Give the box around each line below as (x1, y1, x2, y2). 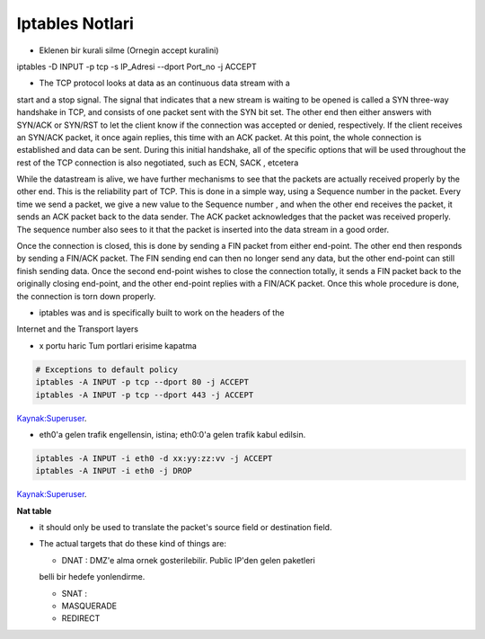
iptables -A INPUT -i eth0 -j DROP (35, 466, 192, 476)
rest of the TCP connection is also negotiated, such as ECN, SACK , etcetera (16, 157, 299, 168)
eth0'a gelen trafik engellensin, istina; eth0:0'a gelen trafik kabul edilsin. (39, 429, 306, 439)
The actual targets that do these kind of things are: (39, 538, 226, 549)
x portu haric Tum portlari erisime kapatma (39, 340, 198, 351)
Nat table (16, 505, 52, 516)
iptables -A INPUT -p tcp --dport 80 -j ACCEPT (35, 377, 249, 387)
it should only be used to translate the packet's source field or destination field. (39, 522, 332, 533)
